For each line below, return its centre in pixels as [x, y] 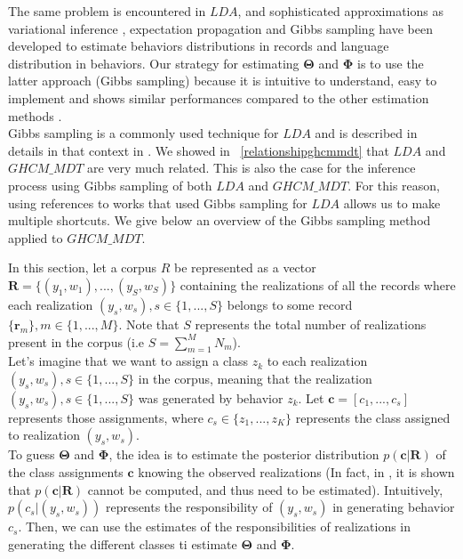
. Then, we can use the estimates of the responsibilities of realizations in [215, 527]
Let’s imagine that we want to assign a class [128, 361]
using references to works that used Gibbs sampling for [158, 203]
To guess [32, 454]
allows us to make [392, 203]
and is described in [366, 133]
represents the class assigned [373, 417]
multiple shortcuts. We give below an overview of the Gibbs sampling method [220, 220]
